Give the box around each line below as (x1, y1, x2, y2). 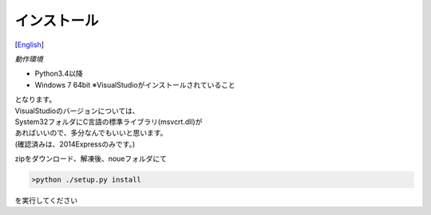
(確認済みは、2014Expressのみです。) (14, 139, 136, 149)
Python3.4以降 (34, 68, 83, 79)
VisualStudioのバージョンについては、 (14, 106, 140, 115)
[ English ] (14, 40, 44, 49)
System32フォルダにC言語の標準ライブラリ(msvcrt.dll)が (14, 116, 203, 127)
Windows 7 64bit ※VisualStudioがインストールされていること (34, 80, 235, 89)
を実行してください (14, 196, 78, 205)
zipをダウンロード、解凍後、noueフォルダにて (14, 154, 168, 163)
